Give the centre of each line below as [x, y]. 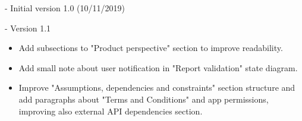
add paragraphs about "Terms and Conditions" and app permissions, [144, 99]
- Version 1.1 [28, 28]
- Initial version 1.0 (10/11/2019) [65, 8]
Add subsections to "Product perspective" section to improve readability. [151, 48]
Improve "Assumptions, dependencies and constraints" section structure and [157, 87]
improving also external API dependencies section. [111, 111]
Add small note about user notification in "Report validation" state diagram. [158, 67]
